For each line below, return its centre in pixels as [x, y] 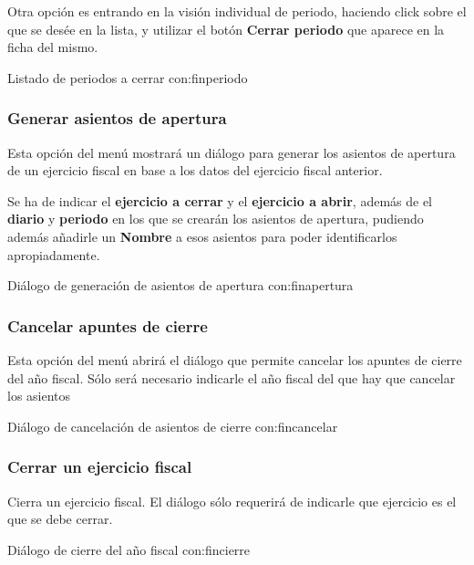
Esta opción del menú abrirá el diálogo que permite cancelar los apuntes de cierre [235, 359]
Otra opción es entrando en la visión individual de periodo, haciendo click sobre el [237, 11]
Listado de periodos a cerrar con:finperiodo [128, 77]
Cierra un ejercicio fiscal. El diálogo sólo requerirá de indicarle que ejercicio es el [232, 501]
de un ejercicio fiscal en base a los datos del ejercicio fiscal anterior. [195, 170]
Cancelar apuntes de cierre [108, 325]
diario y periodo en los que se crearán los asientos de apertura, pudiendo [216, 219]
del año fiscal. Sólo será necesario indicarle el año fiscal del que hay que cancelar [232, 377]
